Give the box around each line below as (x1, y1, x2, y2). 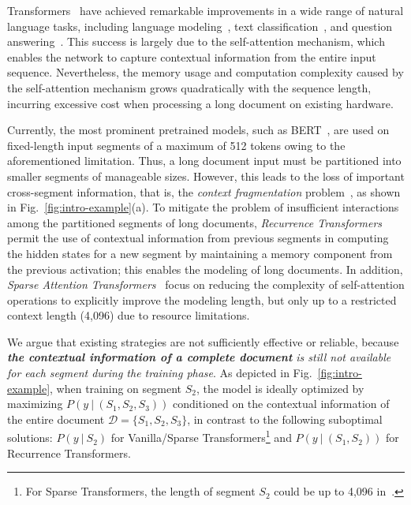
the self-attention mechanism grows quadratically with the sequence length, (7, 79, 372, 95)
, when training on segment (50, 380, 182, 396)
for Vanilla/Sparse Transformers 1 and (110, 427, 292, 446)
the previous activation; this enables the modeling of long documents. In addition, (7, 260, 403, 277)
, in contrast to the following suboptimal (187, 410, 383, 427)
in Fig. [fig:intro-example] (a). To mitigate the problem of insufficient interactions (7, 199, 399, 215)
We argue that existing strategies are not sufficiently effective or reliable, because (7, 333, 399, 350)
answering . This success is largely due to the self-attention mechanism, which (7, 33, 385, 50)
